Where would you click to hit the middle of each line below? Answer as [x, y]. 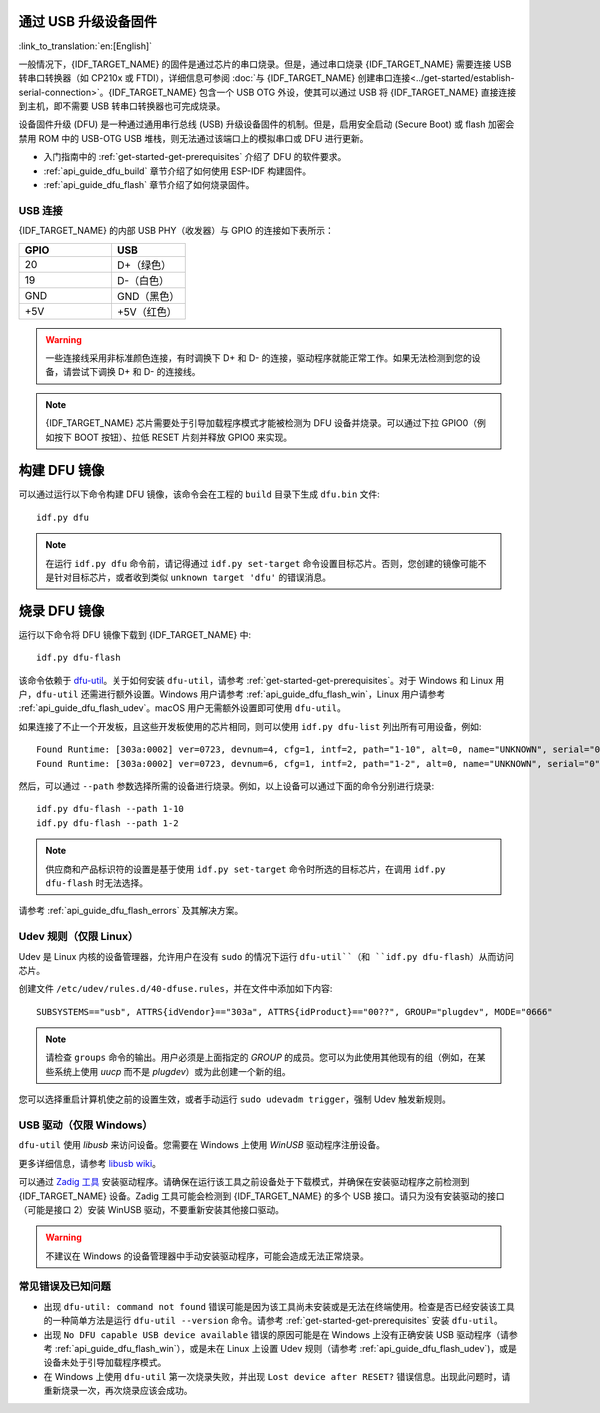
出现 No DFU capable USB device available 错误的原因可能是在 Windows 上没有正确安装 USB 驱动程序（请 [276, 1334]
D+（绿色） [144, 265]
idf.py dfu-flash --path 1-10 [110, 809]
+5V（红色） [146, 312]
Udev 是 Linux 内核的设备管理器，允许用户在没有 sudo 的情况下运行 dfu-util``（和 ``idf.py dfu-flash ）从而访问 [266, 956]
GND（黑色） [148, 296]
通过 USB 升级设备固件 [87, 21]
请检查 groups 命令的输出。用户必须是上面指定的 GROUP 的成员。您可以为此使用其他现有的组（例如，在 [261, 1057]
